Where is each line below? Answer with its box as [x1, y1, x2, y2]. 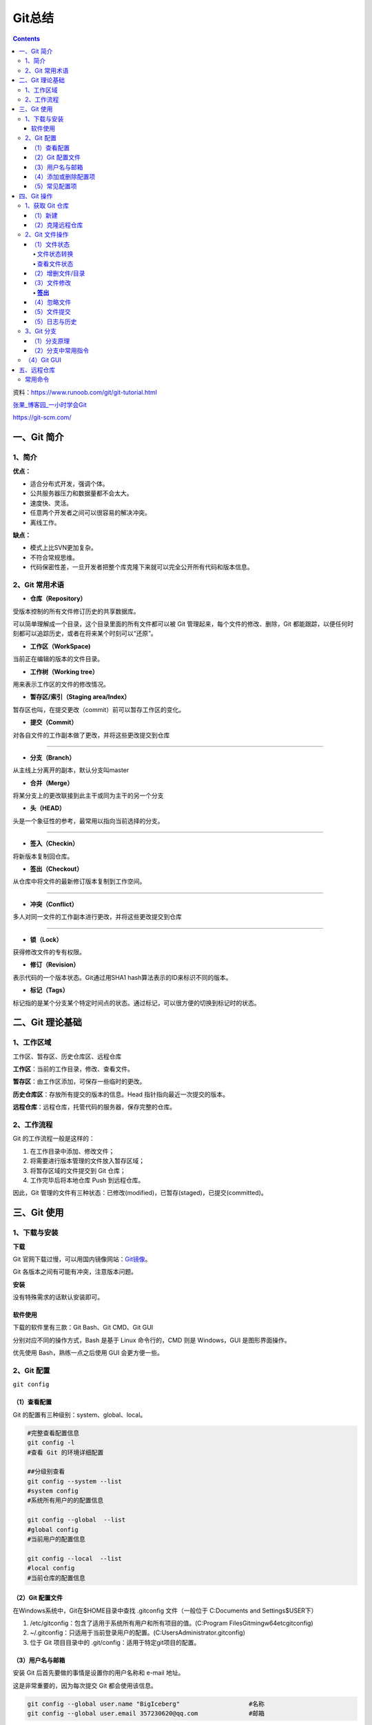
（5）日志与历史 [31, 317, 77, 326]
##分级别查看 [27, 1468, 65, 1476]
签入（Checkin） [30, 839, 79, 848]
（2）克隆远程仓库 [31, 221, 83, 229]
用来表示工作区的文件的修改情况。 [12, 680, 110, 688]
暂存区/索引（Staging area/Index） [30, 693, 131, 701]
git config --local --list [27, 1555, 122, 1562]
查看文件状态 [37, 259, 74, 268]
